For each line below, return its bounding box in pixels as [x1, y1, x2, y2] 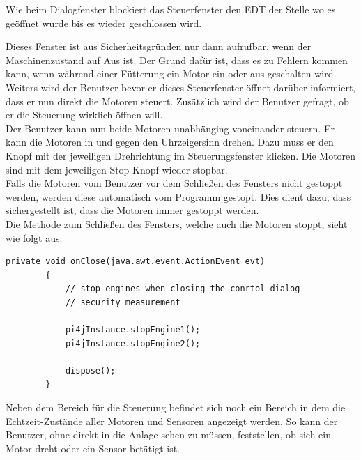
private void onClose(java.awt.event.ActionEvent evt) [6, 256, 266, 267]
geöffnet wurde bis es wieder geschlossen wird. [6, 15, 202, 30]
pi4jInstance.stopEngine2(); [65, 338, 201, 348]
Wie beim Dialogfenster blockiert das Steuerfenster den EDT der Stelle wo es [6, 2, 336, 16]
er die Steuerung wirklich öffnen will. [6, 107, 163, 122]
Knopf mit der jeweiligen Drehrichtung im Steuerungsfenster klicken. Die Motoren [6, 148, 356, 162]
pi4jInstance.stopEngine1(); [65, 325, 201, 335]
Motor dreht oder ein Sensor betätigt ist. [6, 440, 180, 455]
